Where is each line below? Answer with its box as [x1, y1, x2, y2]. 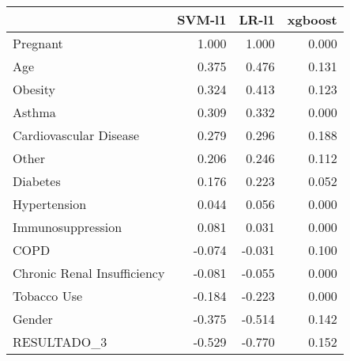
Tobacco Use [13, 287, 83, 305]
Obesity [13, 80, 55, 98]
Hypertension [13, 195, 87, 213]
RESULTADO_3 [13, 332, 107, 351]
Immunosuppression [13, 218, 122, 236]
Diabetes [13, 172, 61, 190]
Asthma [13, 103, 56, 121]
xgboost [287, 10, 337, 28]
